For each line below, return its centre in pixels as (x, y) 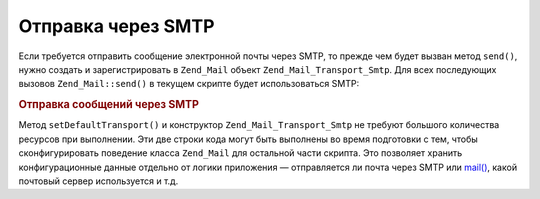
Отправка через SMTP (116, 26)
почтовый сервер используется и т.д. (98, 181)
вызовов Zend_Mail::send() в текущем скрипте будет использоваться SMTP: (189, 84)
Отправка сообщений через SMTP (109, 105)
